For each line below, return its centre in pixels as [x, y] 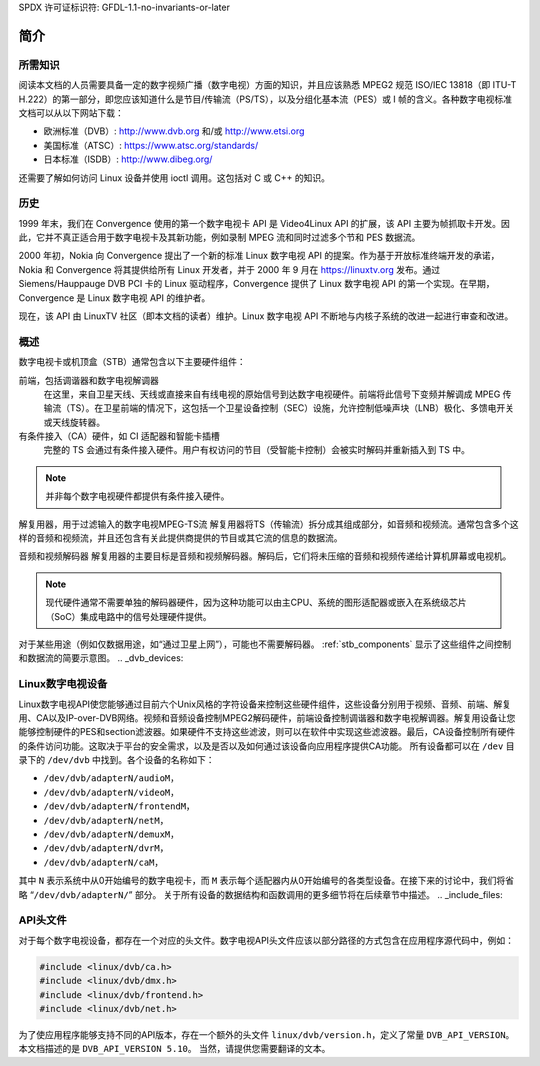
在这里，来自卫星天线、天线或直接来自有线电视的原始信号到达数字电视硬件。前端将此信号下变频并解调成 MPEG [272, 394]
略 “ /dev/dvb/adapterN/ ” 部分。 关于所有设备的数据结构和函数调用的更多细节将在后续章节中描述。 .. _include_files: [261, 894]
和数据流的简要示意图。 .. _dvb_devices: [101, 658]
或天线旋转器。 [74, 422]
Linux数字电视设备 [63, 684]
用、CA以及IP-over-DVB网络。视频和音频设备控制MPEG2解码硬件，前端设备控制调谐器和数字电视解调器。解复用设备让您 [267, 717]
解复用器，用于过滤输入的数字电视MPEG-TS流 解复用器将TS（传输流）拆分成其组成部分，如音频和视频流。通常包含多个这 [268, 524]
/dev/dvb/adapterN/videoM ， [111, 792]
